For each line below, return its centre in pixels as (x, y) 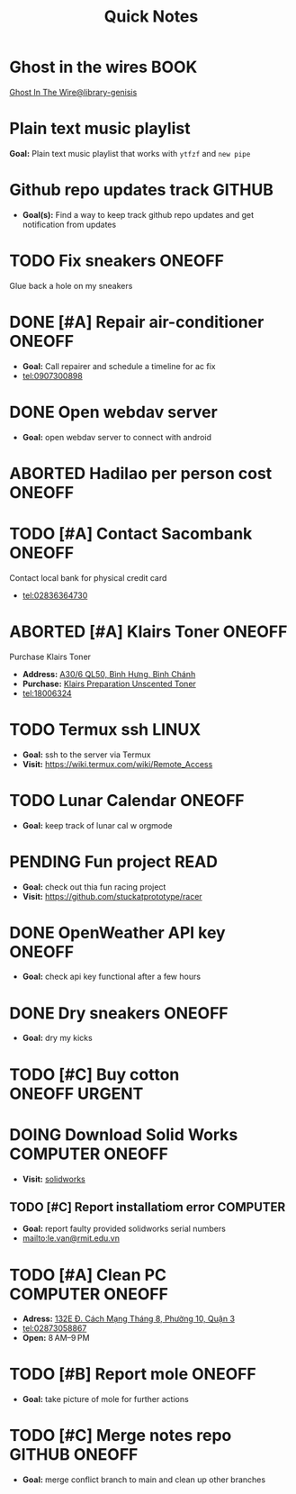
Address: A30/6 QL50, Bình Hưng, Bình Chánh (109, 674)
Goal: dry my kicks (57, 1038)
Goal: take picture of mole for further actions (105, 1399)
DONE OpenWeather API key (118, 933)
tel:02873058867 (54, 1328)
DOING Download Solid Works (124, 1134)
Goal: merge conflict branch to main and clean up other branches (144, 1480)
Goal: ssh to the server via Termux (86, 755)
